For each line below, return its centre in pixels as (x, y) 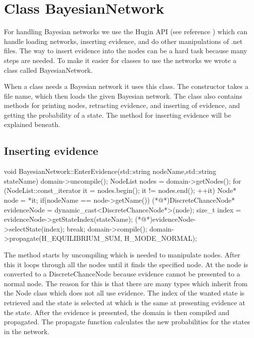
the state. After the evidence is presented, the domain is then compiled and (117, 312)
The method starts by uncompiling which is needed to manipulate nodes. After (122, 255)
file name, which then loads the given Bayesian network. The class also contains (123, 95)
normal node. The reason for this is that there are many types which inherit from (126, 283)
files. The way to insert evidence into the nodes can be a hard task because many (126, 51)
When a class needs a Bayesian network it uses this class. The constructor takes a (126, 86)
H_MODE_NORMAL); (161, 238)
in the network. (27, 331)
